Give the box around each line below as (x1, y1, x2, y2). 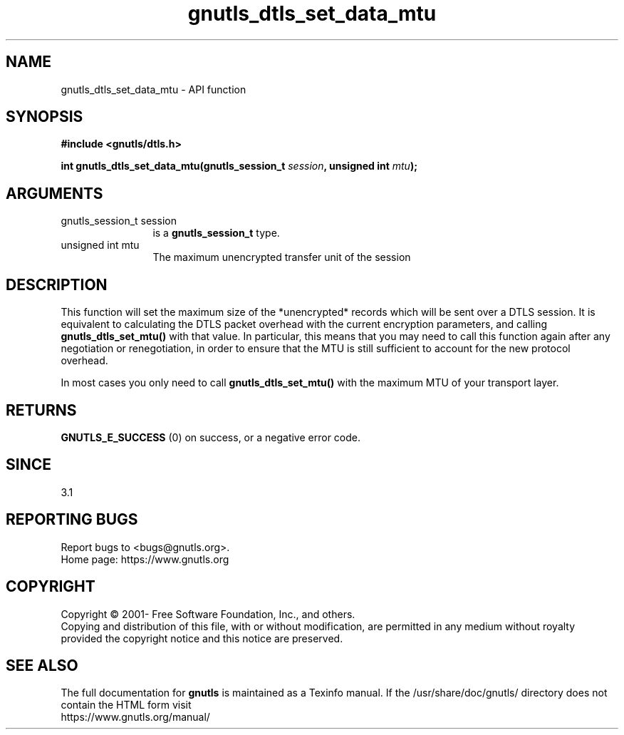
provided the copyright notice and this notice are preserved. (61, 632, 343, 644)
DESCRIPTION (6, 275, 108, 294)
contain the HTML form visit (61, 699, 192, 711)
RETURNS (6, 401, 77, 419)
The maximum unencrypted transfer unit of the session (152, 251, 411, 264)
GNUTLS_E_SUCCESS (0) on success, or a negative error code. (61, 431, 361, 443)
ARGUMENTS (6, 184, 103, 202)
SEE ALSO (6, 656, 78, 674)
